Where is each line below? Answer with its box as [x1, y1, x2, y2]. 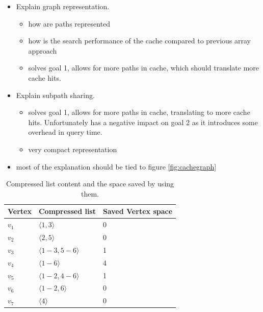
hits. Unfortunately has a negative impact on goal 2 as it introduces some [28, 116, 258, 127]
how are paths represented [28, 18, 111, 29]
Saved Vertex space [102, 206, 173, 217]
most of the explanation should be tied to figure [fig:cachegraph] [16, 161, 217, 172]
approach [28, 45, 57, 56]
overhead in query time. [28, 127, 102, 137]
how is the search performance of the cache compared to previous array [28, 35, 251, 46]
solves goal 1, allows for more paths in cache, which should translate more [28, 62, 259, 73]
